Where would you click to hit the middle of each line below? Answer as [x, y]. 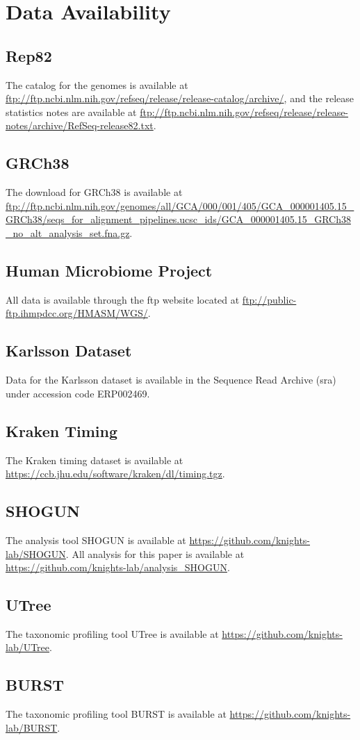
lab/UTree [28, 647]
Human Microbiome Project [109, 270]
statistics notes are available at [71, 112]
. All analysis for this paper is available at [155, 553]
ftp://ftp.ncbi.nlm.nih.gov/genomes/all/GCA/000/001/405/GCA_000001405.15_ [180, 205]
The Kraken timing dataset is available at [95, 460]
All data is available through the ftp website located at [123, 299]
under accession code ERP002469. [78, 393]
